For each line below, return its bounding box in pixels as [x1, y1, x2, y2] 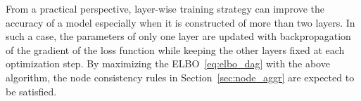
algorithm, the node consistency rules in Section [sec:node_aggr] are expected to [6, 69, 355, 84]
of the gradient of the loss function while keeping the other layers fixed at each [6, 42, 345, 57]
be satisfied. [6, 83, 57, 98]
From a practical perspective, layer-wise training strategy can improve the [6, 1, 324, 15]
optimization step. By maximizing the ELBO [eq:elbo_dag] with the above [6, 56, 330, 71]
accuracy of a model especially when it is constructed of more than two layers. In [6, 15, 355, 29]
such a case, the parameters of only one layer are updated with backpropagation [6, 29, 351, 43]
